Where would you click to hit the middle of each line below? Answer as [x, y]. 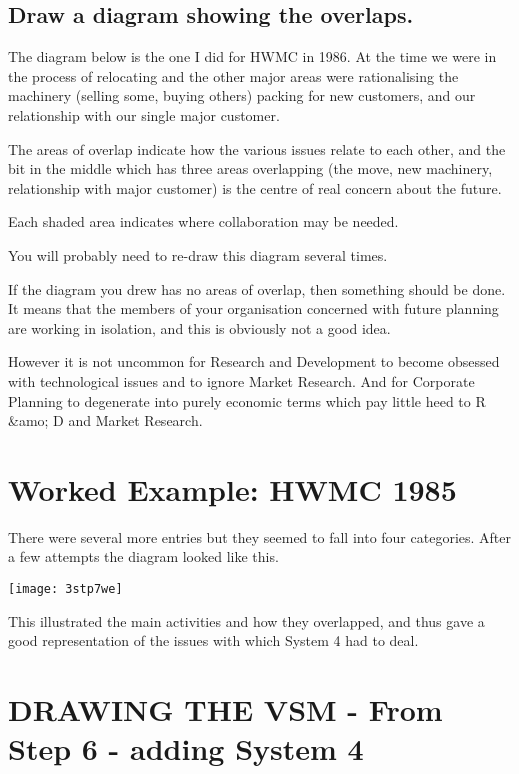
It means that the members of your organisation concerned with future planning [253, 308]
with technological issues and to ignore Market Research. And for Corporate [241, 380]
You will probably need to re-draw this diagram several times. [198, 254]
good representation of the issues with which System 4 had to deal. [213, 640]
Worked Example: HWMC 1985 [232, 488]
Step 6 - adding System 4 [186, 748]
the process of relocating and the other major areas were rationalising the [233, 75]
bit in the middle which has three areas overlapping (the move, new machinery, [250, 168]
